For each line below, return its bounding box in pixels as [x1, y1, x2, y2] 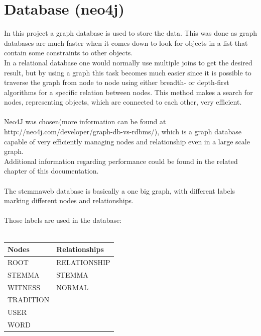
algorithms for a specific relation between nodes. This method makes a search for [4, 87, 253, 97]
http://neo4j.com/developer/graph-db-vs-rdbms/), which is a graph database [4, 126, 242, 137]
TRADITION [8, 294, 50, 305]
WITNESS [8, 282, 41, 292]
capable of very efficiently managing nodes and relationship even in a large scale [4, 136, 250, 146]
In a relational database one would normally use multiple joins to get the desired [4, 57, 252, 67]
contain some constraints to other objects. [4, 47, 133, 58]
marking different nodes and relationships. [4, 195, 134, 206]
